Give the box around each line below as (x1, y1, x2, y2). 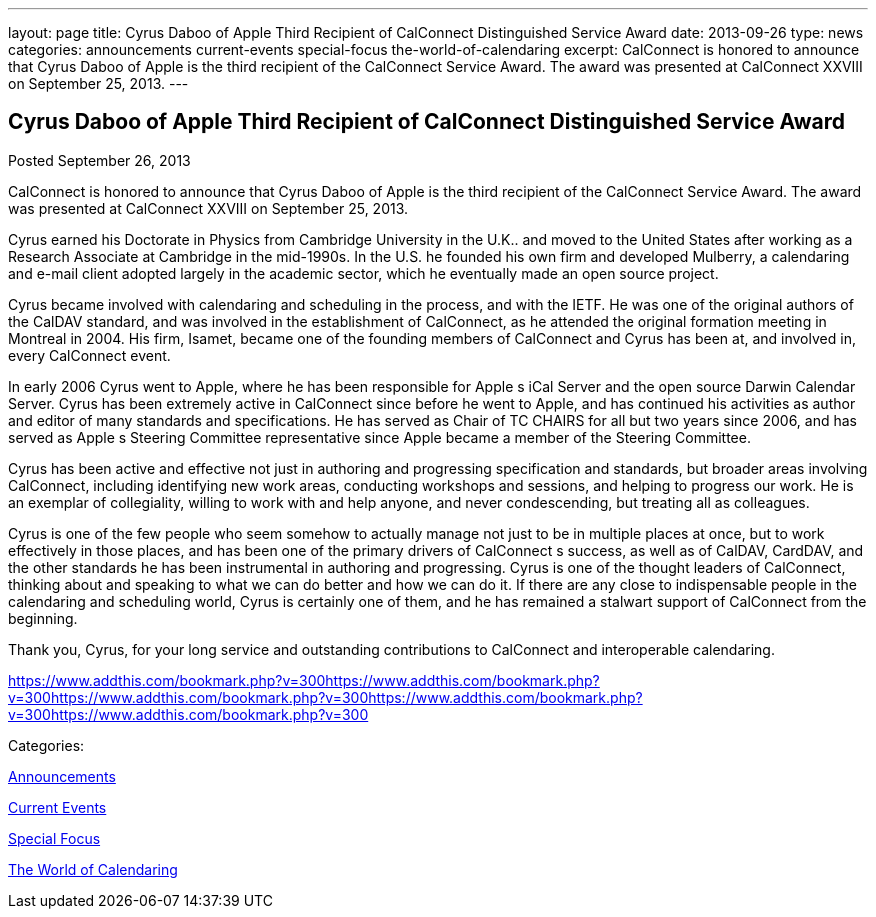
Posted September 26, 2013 (8, 151, 191, 169)
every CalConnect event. (8, 346, 171, 364)
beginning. (8, 609, 78, 627)
